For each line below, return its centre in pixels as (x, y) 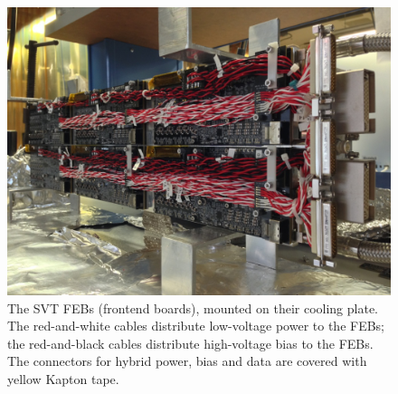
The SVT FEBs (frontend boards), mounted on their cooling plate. (193, 308)
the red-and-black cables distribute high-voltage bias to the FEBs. (190, 343)
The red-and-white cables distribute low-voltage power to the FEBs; (196, 326)
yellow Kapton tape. (63, 378)
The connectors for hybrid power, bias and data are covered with (187, 361)
